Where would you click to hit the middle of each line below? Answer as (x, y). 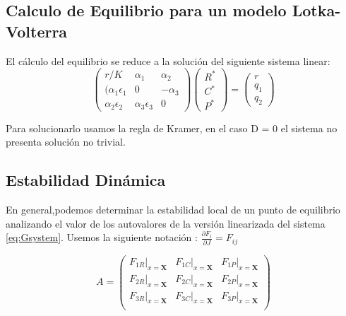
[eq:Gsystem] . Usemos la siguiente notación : (102, 237)
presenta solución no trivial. (66, 142)
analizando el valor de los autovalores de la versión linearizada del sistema (166, 223)
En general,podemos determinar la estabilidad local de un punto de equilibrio (173, 210)
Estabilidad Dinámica (86, 180)
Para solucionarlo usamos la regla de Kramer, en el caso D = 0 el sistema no (172, 128)
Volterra (37, 31)
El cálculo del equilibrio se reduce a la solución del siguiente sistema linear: (168, 60)
